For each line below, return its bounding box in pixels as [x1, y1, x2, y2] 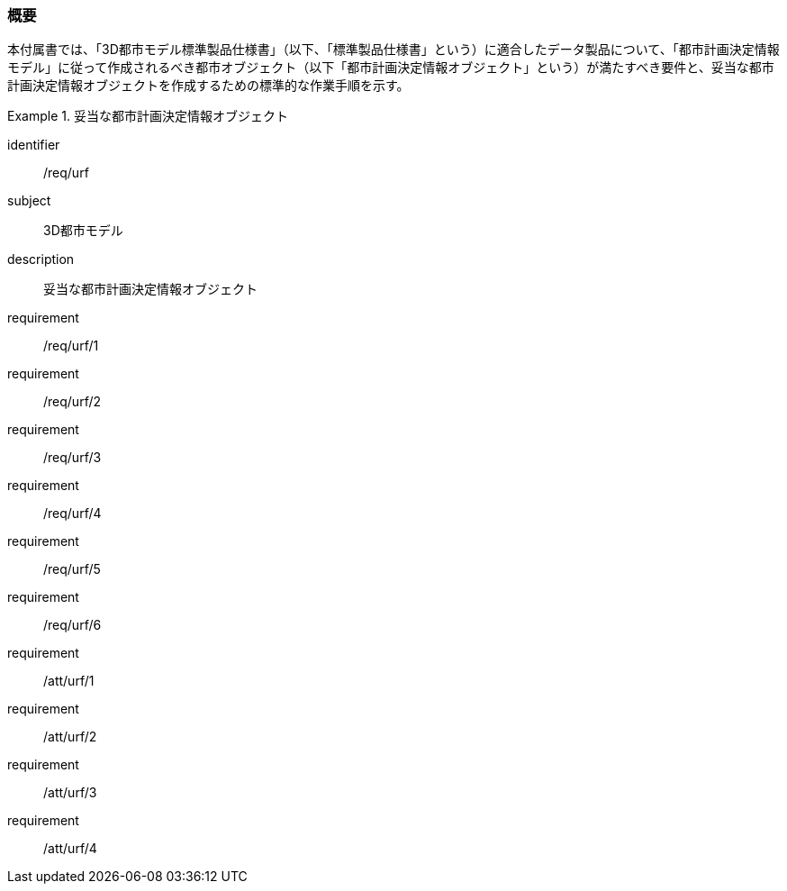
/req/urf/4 [43, 505, 102, 522]
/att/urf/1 [43, 673, 95, 689]
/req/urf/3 [43, 450, 102, 466]
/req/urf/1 [43, 338, 99, 354]
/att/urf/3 [43, 785, 97, 801]
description [7, 251, 75, 268]
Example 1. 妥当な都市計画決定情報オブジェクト [7, 108, 288, 124]
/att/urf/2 [43, 729, 97, 745]
